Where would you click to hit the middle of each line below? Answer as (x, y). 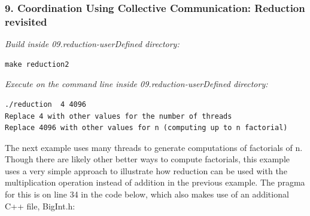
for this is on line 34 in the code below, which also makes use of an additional (147, 194)
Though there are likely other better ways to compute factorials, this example (148, 159)
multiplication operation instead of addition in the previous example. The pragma (155, 182)
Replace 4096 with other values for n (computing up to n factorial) (146, 128)
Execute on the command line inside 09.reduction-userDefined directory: (136, 84)
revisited (26, 21)
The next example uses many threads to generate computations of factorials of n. (154, 147)
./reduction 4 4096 (46, 104)
